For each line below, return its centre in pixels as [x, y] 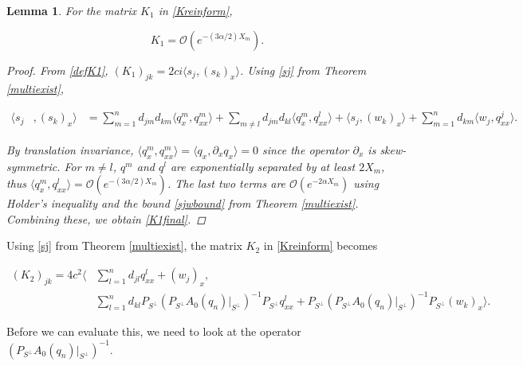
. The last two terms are [226, 183]
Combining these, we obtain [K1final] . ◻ [106, 218]
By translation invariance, [70, 149]
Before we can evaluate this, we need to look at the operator [154, 331]
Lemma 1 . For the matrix [72, 10]
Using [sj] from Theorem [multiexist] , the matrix [124, 245]
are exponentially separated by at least [263, 166]
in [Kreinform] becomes [320, 245]
